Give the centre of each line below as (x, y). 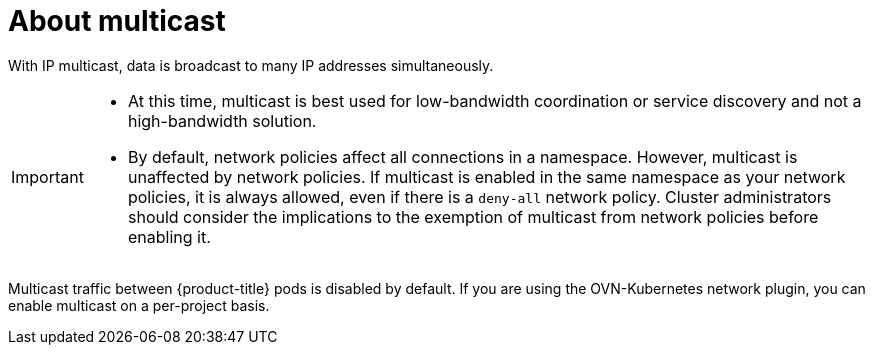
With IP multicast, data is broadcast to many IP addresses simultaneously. (251, 65)
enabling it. (169, 236)
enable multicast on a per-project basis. (139, 305)
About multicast (117, 21)
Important (47, 176)
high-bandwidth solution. (222, 120)
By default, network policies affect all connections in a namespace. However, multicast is (462, 156)
